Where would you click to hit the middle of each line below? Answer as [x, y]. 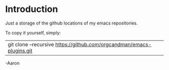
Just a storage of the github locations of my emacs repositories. [72, 23]
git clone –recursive [31, 44]
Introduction [32, 9]
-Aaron [13, 63]
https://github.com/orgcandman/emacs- [103, 44]
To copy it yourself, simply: [33, 32]
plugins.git [20, 50]
